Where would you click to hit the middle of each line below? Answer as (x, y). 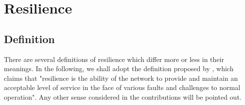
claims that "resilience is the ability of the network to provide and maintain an (121, 78)
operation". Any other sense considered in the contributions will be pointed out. (123, 97)
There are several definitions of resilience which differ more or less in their (114, 59)
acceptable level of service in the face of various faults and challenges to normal (122, 87)
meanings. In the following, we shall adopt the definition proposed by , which (119, 68)
